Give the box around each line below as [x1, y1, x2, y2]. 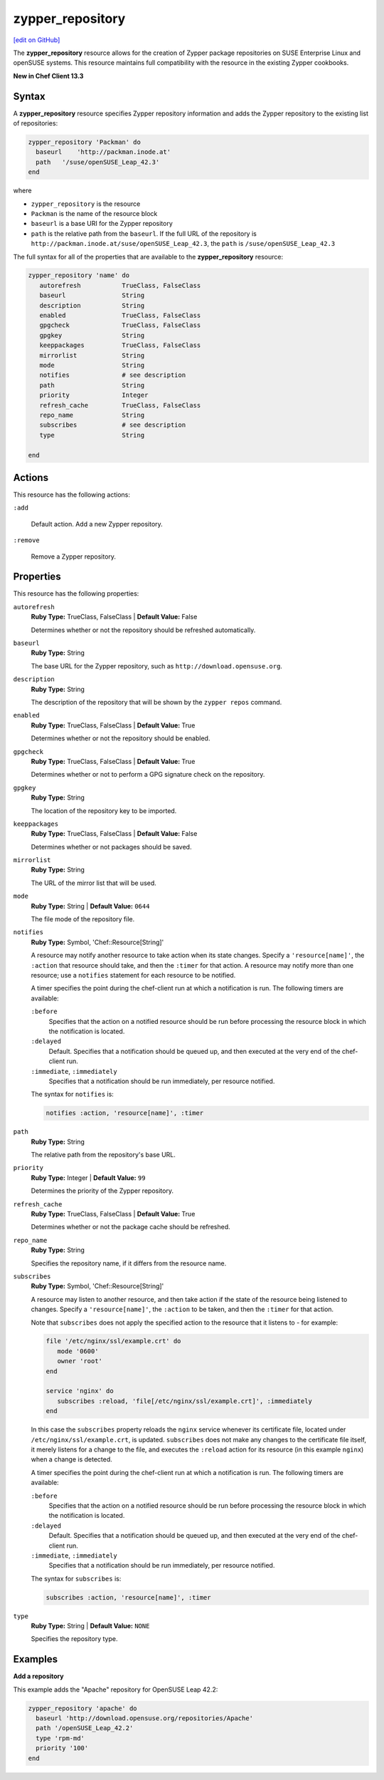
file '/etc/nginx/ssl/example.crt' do [46, 1337, 181, 1345]
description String [39, 301, 145, 309]
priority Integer [39, 391, 149, 399]
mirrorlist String [39, 351, 145, 359]
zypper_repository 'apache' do [28, 1704, 138, 1712]
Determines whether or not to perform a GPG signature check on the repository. [31, 770, 265, 779]
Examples [13, 1653, 58, 1665]
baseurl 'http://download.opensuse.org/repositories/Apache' [36, 1714, 254, 1722]
